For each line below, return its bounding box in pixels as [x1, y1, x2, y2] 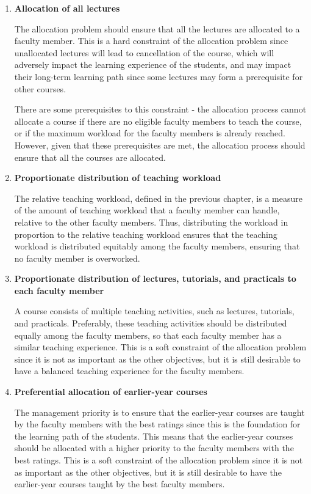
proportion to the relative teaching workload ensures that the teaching [14, 227, 277, 240]
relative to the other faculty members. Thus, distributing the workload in [14, 215, 288, 228]
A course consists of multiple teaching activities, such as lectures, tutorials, [14, 304, 295, 317]
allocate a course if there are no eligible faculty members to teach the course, [14, 114, 302, 127]
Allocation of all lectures [14, 2, 120, 14]
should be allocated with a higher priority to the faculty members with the [14, 441, 294, 454]
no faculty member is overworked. [14, 251, 140, 264]
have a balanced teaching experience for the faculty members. [14, 364, 245, 377]
